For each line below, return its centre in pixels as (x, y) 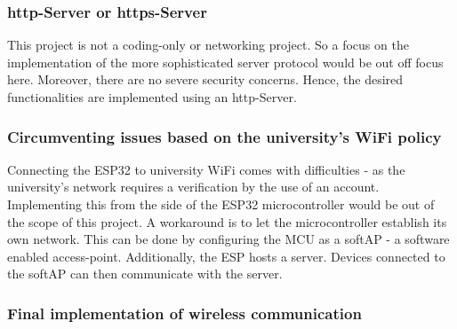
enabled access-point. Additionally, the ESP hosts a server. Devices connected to (226, 256)
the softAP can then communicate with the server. (145, 274)
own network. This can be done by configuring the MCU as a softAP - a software (228, 239)
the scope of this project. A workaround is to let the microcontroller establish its (227, 221)
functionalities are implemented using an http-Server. (152, 97)
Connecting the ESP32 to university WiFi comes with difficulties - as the (206, 169)
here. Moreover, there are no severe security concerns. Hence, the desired (205, 79)
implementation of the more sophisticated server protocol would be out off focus (225, 62)
